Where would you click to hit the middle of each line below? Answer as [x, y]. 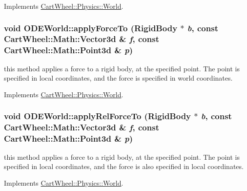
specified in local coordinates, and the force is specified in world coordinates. [118, 78]
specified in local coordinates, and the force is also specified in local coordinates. [124, 166]
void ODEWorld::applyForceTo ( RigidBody [91, 28]
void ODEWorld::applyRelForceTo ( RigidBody [98, 116]
